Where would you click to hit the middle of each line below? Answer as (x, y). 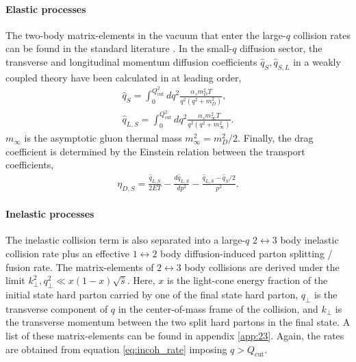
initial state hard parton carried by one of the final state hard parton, (152, 294)
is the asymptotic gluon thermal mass (103, 138)
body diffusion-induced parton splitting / (246, 254)
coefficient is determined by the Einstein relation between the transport (155, 151)
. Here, (141, 280)
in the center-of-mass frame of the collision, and (218, 308)
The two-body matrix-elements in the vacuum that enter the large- (146, 35)
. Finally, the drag (276, 138)
